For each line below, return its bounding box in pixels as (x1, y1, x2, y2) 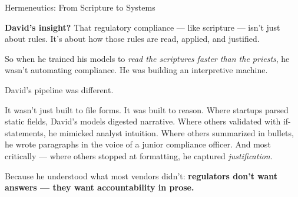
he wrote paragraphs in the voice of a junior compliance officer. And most (5, 138, 271, 150)
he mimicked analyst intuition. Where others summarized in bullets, (48, 126, 294, 139)
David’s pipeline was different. (5, 83, 114, 96)
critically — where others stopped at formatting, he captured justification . (5, 149, 273, 162)
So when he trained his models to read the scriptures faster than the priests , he (5, 52, 290, 64)
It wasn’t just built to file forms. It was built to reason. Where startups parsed (5, 103, 289, 116)
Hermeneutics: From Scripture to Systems (5, 1, 155, 13)
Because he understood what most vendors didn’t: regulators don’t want (5, 169, 278, 182)
